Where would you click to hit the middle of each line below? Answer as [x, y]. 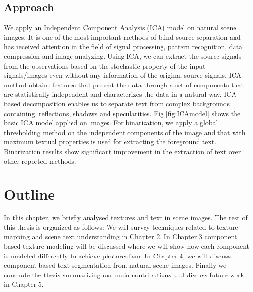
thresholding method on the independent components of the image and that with [125, 132]
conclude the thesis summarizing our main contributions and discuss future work [124, 274]
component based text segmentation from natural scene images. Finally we [115, 265]
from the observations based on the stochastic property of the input [105, 65]
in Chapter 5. [24, 284]
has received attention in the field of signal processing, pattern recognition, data [123, 46]
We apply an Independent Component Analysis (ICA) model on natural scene [120, 27]
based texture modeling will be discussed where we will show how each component [127, 246]
